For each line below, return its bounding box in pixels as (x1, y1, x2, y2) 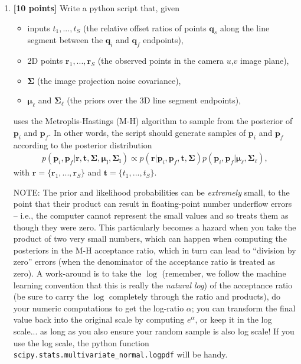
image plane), (240, 54, 289, 67)
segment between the (27, 34, 103, 46)
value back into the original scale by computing (13, 313, 185, 326)
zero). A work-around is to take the (13, 266, 142, 279)
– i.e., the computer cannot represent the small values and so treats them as (13, 209, 289, 221)
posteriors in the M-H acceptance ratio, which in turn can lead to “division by (13, 243, 296, 256)
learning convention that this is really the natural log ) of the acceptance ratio (13, 278, 293, 291)
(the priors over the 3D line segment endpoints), (67, 94, 241, 106)
